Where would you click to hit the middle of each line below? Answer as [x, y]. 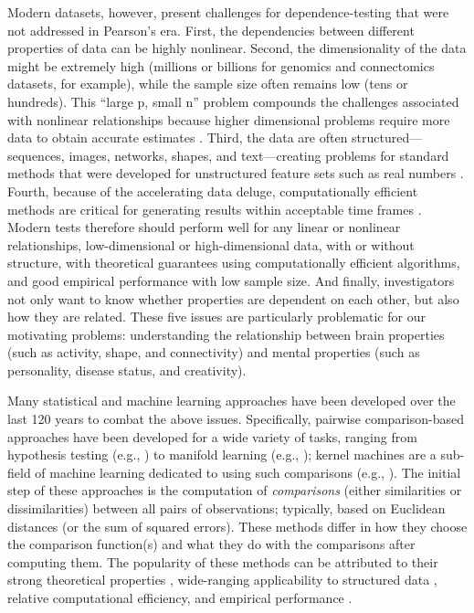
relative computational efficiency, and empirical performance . [180, 597]
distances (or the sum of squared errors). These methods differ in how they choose [237, 526]
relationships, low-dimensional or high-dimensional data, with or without [211, 244]
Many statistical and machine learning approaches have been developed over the [232, 401]
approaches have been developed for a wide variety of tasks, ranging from [212, 436]
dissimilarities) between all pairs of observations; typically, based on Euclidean [226, 508]
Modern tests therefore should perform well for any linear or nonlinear [204, 227]
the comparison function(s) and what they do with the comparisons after [211, 544]
